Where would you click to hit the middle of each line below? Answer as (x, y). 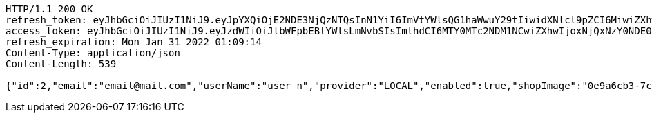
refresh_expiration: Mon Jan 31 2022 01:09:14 (134, 42)
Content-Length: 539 (61, 64)
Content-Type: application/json (93, 53)
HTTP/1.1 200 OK (49, 9)
